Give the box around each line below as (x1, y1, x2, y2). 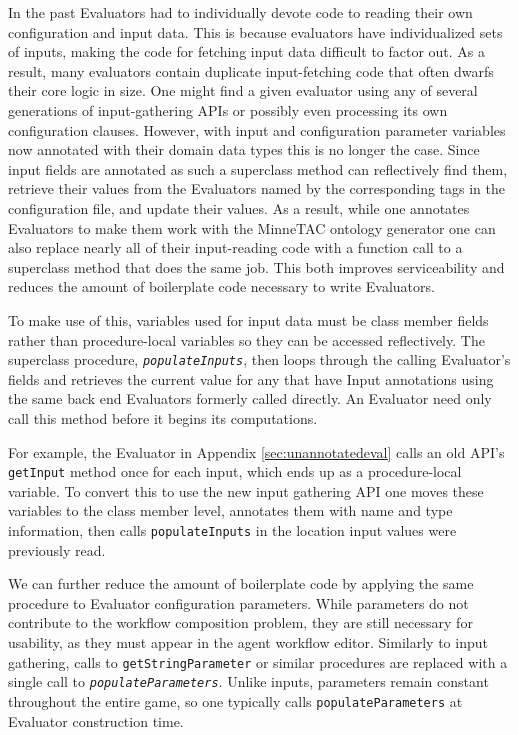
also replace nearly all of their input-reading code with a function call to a (8, 237, 463, 258)
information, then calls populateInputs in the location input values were (8, 519, 457, 540)
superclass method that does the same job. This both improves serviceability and (8, 256, 505, 277)
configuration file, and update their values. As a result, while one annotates (8, 197, 470, 218)
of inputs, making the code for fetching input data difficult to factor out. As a (8, 41, 486, 62)
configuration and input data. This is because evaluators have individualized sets (8, 21, 503, 42)
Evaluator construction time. (8, 710, 184, 731)
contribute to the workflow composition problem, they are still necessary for (8, 612, 473, 633)
